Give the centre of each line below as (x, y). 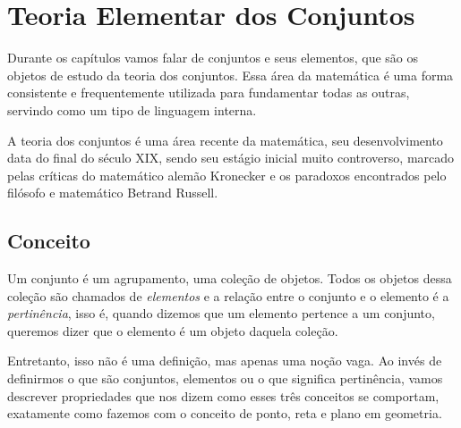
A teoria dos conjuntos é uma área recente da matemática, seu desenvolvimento (225, 140)
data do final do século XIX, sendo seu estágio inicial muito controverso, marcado (231, 158)
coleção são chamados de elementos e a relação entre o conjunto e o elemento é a (228, 295)
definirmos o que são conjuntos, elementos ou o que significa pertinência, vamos (225, 378)
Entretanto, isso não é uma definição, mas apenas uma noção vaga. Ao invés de (225, 361)
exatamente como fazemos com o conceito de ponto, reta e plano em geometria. (225, 413)
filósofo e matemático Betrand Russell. (113, 193)
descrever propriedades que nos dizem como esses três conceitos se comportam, (223, 395)
